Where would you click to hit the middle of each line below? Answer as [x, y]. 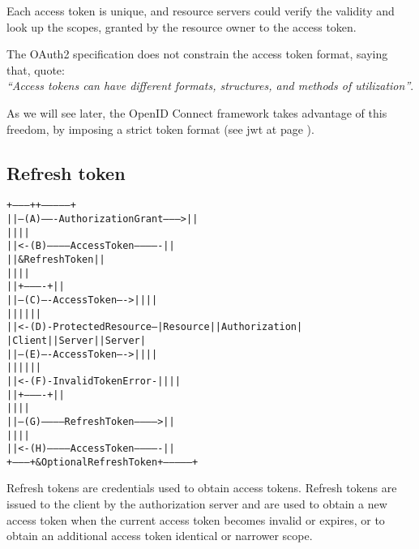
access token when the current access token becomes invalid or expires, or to [196, 519]
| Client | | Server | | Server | [76, 340]
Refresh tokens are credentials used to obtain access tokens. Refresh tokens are [202, 488]
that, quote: [36, 69]
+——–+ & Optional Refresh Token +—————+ [103, 462]
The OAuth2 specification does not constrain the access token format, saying [197, 54]
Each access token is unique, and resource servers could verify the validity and [201, 11]
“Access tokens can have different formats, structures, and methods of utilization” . [210, 86]
